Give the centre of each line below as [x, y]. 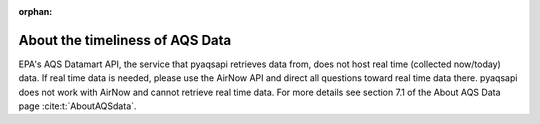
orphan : [35, 11]
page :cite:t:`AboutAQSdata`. [77, 106]
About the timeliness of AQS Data [125, 40]
